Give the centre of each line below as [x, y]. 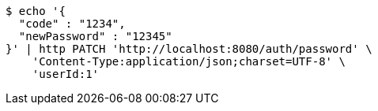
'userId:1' [66, 74]
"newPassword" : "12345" [95, 36]
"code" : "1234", [72, 24]
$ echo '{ [36, 11]
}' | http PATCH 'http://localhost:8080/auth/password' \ [189, 49]
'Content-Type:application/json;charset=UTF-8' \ [189, 61]
